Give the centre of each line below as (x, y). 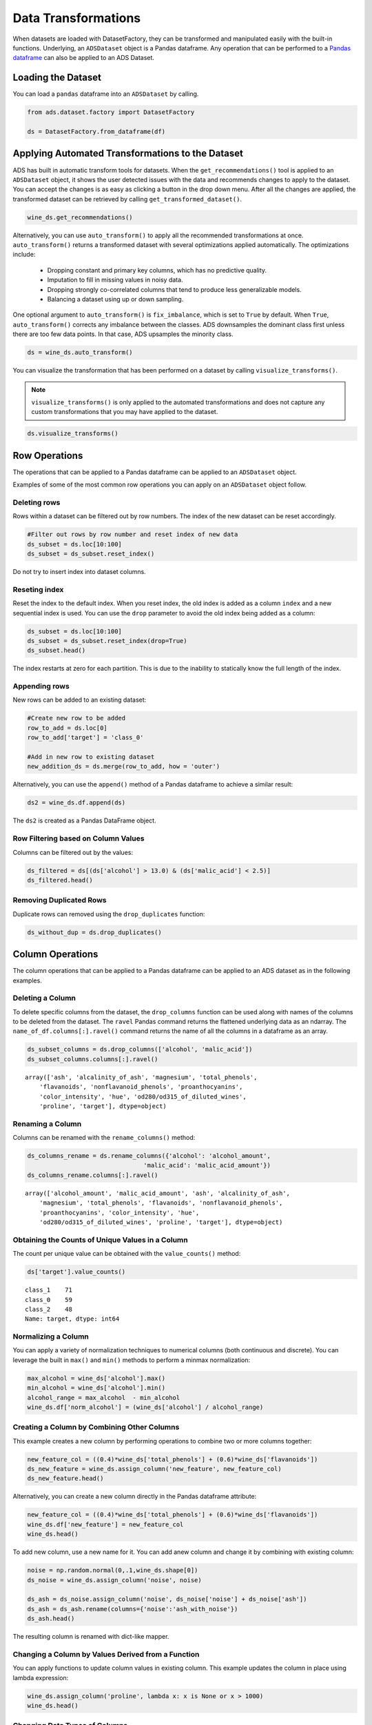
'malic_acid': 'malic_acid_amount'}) (207, 1165)
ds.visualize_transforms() (73, 434)
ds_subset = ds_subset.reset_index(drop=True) (107, 641)
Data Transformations (77, 18)
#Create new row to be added (76, 718)
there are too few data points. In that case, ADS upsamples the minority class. (123, 334)
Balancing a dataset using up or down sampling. (115, 299)
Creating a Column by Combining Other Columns (96, 1427)
